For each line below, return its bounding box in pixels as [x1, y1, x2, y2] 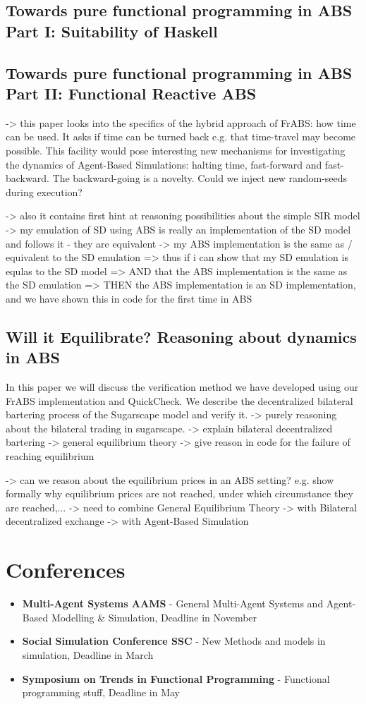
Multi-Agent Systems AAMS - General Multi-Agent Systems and [22, 596, 324, 611]
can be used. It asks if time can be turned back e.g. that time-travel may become [6, 129, 356, 144]
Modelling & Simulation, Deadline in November [51, 609, 257, 624]
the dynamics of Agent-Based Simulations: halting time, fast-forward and [6, 157, 322, 171]
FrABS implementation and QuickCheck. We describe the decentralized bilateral [6, 393, 353, 408]
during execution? [6, 184, 83, 199]
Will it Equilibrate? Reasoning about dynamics [6, 325, 357, 347]
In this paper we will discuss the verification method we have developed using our [6, 380, 359, 394]
